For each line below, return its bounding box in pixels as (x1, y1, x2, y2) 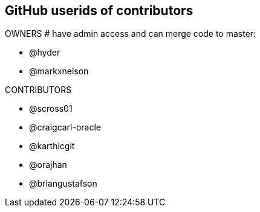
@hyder (29, 47, 60, 58)
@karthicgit (29, 141, 75, 152)
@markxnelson (29, 66, 89, 77)
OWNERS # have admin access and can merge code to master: (5, 28, 256, 39)
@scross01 (29, 103, 73, 114)
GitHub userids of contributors (5, 3, 193, 18)
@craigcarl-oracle (29, 122, 102, 133)
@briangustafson (29, 178, 97, 189)
